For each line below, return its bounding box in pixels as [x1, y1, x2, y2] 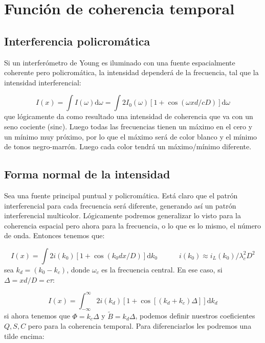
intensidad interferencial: [4, 77, 81, 87]
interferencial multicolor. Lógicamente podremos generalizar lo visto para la [4, 210, 241, 221]
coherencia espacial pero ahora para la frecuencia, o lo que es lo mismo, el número [4, 220, 261, 231]
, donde [67, 264, 90, 275]
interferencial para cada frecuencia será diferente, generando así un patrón [4, 200, 236, 211]
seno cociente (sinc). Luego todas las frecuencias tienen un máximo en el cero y [4, 121, 253, 131]
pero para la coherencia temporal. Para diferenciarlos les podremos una [28, 321, 252, 331]
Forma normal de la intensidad [4, 166, 170, 182]
